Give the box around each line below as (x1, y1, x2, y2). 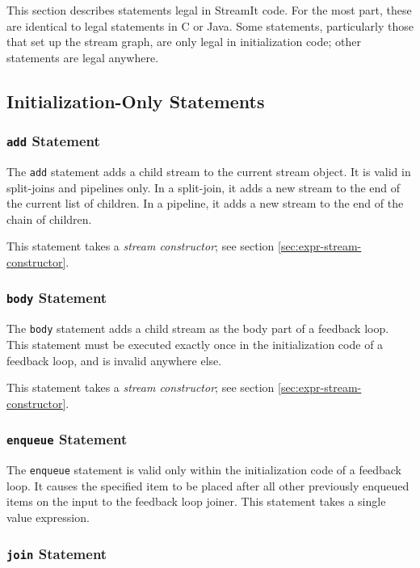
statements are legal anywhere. (6, 48, 159, 65)
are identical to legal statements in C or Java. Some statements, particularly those (6, 17, 414, 34)
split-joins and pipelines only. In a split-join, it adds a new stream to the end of (6, 179, 401, 196)
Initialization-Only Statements (6, 88, 265, 113)
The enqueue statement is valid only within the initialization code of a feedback (6, 461, 401, 478)
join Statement (6, 543, 107, 563)
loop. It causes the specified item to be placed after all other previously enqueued (6, 477, 409, 494)
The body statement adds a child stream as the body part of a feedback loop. (6, 320, 389, 337)
